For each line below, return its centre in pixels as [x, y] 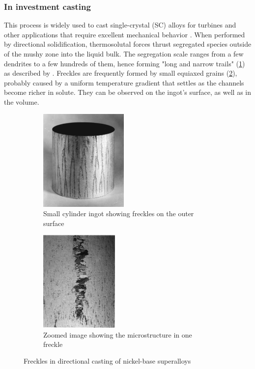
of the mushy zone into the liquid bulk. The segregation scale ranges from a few [124, 54]
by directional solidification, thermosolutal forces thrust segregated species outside [128, 44]
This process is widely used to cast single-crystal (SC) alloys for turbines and [120, 25]
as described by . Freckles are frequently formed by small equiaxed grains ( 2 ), [121, 73]
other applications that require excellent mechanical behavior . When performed [125, 34]
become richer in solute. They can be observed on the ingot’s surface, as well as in [128, 92]
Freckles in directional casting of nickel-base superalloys [107, 361]
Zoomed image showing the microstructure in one [118, 334]
